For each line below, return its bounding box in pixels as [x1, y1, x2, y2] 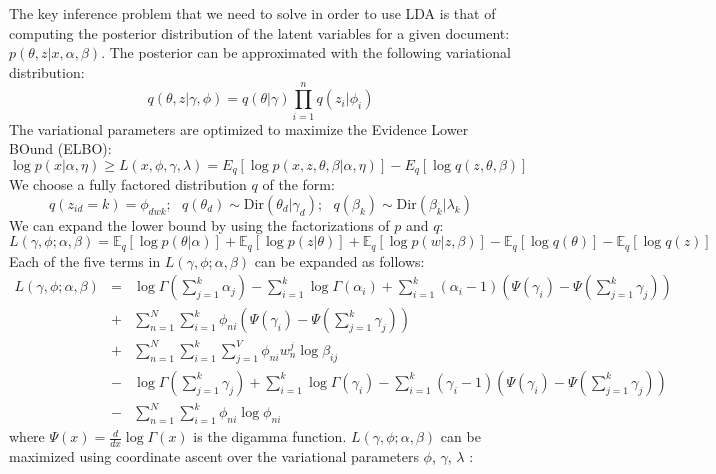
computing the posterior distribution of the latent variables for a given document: [9, 22, 510, 43]
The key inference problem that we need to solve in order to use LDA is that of [9, 3, 496, 23]
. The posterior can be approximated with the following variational [101, 42, 511, 63]
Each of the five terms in [9, 250, 161, 271]
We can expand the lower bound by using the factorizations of [9, 214, 390, 235]
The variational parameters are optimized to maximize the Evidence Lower [9, 118, 469, 139]
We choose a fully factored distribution [9, 174, 247, 195]
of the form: [262, 174, 335, 195]
